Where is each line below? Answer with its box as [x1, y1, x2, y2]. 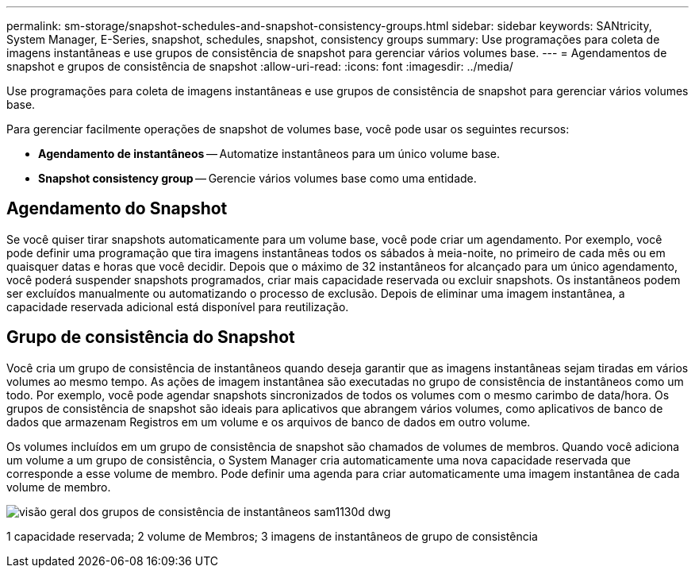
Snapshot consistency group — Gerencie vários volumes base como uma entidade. [38, 171, 477, 185]
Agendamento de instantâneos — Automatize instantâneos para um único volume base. [38, 147, 501, 160]
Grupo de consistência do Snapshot [6, 327, 295, 348]
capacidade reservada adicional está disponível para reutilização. [6, 299, 349, 314]
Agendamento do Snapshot [6, 198, 228, 219]
